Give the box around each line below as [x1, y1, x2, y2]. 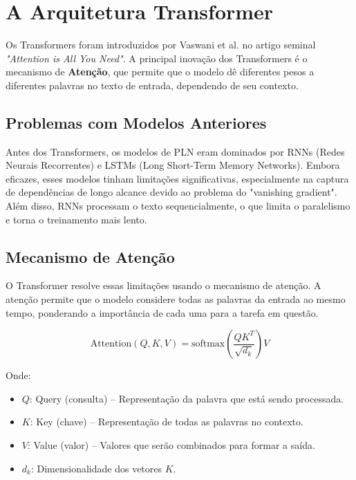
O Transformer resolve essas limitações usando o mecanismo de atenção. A [6, 278, 321, 293]
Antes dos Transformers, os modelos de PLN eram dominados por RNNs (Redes [6, 144, 345, 158]
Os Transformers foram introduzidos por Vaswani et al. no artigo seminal [6, 37, 316, 52]
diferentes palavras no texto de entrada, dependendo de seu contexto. [6, 77, 299, 92]
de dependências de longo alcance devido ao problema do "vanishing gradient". [6, 185, 337, 199]
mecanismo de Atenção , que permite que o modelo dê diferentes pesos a [6, 64, 315, 79]
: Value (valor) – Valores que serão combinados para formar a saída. [27, 438, 315, 452]
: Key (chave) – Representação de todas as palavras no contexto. [30, 414, 303, 429]
